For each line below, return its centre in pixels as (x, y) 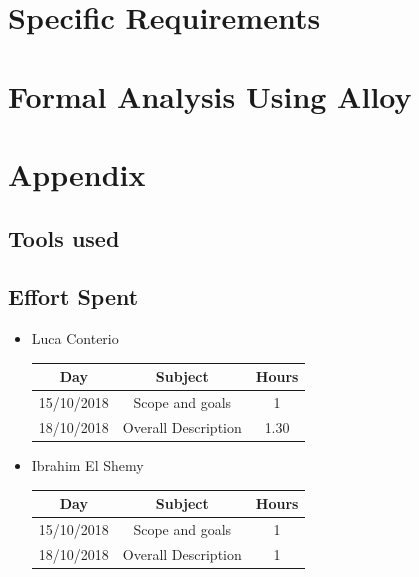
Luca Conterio (75, 338)
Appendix (77, 173)
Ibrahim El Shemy (87, 464)
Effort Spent (73, 296)
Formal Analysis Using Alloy (210, 95)
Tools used (64, 237)
